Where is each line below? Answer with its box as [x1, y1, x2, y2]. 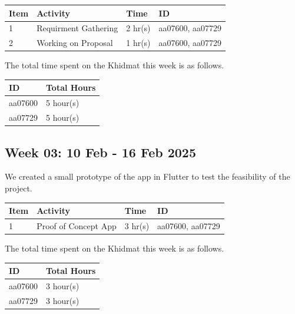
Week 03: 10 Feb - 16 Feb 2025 [5, 143, 196, 161]
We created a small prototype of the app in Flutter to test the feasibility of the [5, 170, 290, 183]
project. [5, 181, 32, 194]
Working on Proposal [37, 37, 113, 49]
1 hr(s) [126, 37, 151, 49]
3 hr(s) [124, 219, 150, 232]
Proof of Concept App [37, 219, 117, 232]
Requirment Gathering [37, 22, 118, 34]
